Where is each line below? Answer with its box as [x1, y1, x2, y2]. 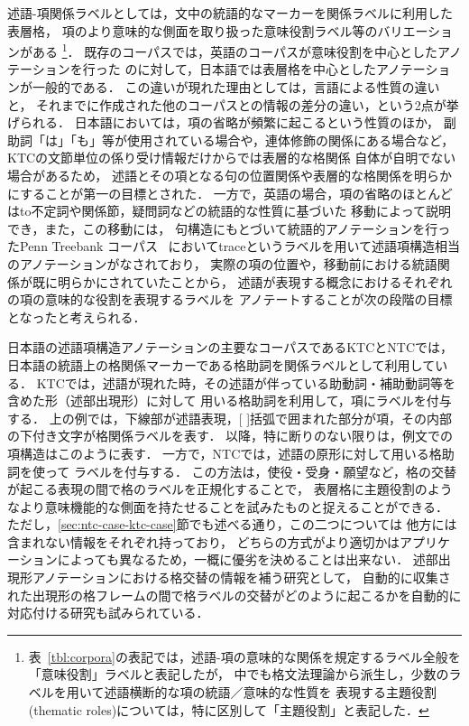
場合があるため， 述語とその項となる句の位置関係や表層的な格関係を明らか [7, 166, 453, 184]
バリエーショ [377, 21, 454, 40]
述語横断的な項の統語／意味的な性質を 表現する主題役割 [104, 683, 437, 702]
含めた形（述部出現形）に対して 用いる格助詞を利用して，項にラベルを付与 [7, 391, 452, 410]
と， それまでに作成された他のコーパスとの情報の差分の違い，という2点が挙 [7, 95, 459, 114]
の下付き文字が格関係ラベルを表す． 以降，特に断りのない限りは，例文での [7, 426, 454, 445]
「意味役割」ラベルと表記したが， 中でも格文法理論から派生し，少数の [28, 665, 449, 684]
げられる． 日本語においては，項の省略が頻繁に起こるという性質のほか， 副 [7, 113, 456, 132]
